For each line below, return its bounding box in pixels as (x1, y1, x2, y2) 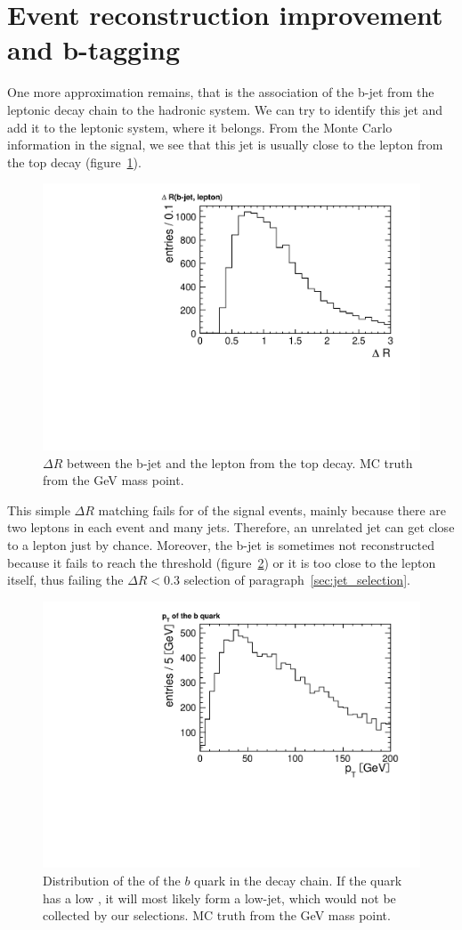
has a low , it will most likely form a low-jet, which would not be (43, 888, 396, 907)
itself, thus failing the (7, 570, 124, 589)
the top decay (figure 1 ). (7, 152, 142, 171)
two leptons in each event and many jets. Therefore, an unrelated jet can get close (7, 518, 455, 537)
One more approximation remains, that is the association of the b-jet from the (7, 83, 434, 101)
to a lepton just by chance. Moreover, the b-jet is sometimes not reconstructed (7, 535, 434, 554)
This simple (7, 500, 70, 519)
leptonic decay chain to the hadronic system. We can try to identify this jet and (7, 100, 443, 118)
